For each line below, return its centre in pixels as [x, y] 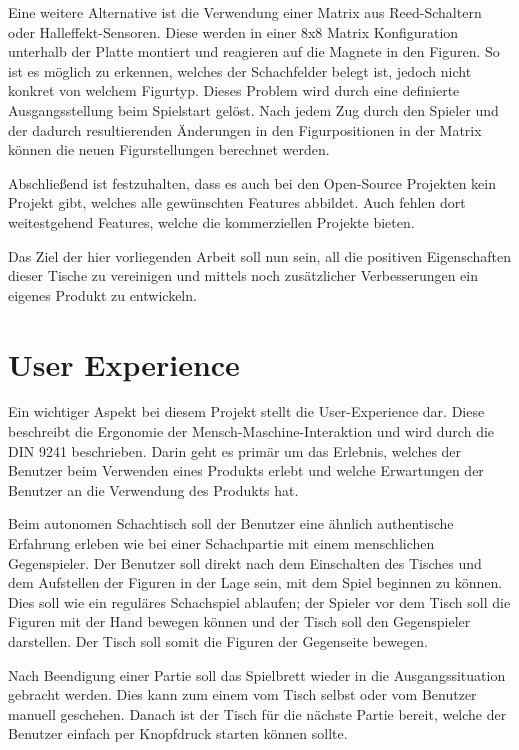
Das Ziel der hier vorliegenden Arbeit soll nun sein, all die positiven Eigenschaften [260, 255]
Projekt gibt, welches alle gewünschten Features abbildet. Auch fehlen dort [237, 202]
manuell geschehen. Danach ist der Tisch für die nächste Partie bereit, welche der [257, 713]
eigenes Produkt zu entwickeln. [102, 294]
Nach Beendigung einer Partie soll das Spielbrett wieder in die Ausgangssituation [257, 674]
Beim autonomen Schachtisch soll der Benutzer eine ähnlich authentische [231, 523]
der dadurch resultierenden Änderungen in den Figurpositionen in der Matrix [245, 129]
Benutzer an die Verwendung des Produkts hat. [153, 489]
